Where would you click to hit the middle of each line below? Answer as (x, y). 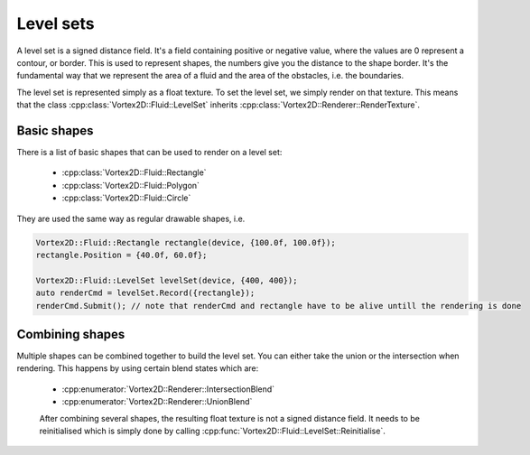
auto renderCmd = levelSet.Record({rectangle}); (145, 293)
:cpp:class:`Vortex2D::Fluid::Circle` (126, 198)
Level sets (56, 23)
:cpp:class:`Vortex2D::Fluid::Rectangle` (134, 172)
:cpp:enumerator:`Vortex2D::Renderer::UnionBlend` (157, 402)
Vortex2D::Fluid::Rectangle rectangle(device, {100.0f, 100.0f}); (186, 242)
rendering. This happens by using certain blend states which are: (138, 368)
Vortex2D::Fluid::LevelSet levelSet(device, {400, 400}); (167, 280)
